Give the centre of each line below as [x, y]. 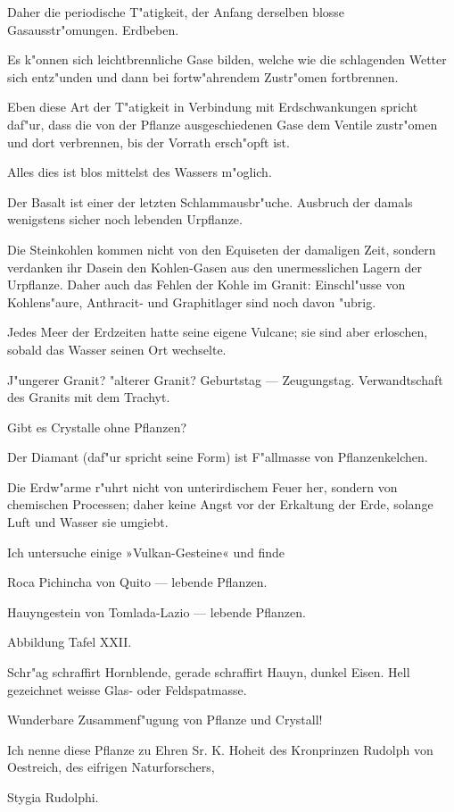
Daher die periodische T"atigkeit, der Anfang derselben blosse [176, 12]
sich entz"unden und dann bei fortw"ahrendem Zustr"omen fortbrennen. [203, 76]
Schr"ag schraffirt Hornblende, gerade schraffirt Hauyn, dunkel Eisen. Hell [209, 672]
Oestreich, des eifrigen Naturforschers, [111, 767]
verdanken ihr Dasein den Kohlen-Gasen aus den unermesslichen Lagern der [215, 267]
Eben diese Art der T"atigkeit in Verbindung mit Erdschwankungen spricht [213, 107]
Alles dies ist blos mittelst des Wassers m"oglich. [140, 172]
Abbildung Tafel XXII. [70, 642]
